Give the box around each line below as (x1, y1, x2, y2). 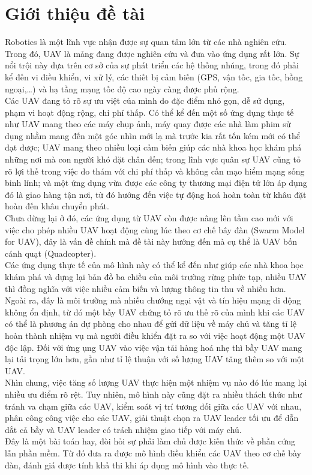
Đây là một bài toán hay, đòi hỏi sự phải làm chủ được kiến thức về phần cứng (5, 435, 296, 447)
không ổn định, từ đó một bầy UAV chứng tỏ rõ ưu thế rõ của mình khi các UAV (5, 305, 305, 318)
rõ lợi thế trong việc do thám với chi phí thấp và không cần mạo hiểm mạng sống (5, 164, 305, 177)
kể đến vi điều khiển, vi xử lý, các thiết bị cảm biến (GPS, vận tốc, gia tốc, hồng (5, 70, 303, 83)
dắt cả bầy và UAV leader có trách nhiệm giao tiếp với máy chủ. (5, 423, 242, 435)
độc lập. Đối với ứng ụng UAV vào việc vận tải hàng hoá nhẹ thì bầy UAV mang (5, 341, 302, 353)
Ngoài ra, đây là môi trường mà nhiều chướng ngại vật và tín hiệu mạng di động (5, 294, 301, 306)
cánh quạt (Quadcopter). (5, 246, 97, 259)
